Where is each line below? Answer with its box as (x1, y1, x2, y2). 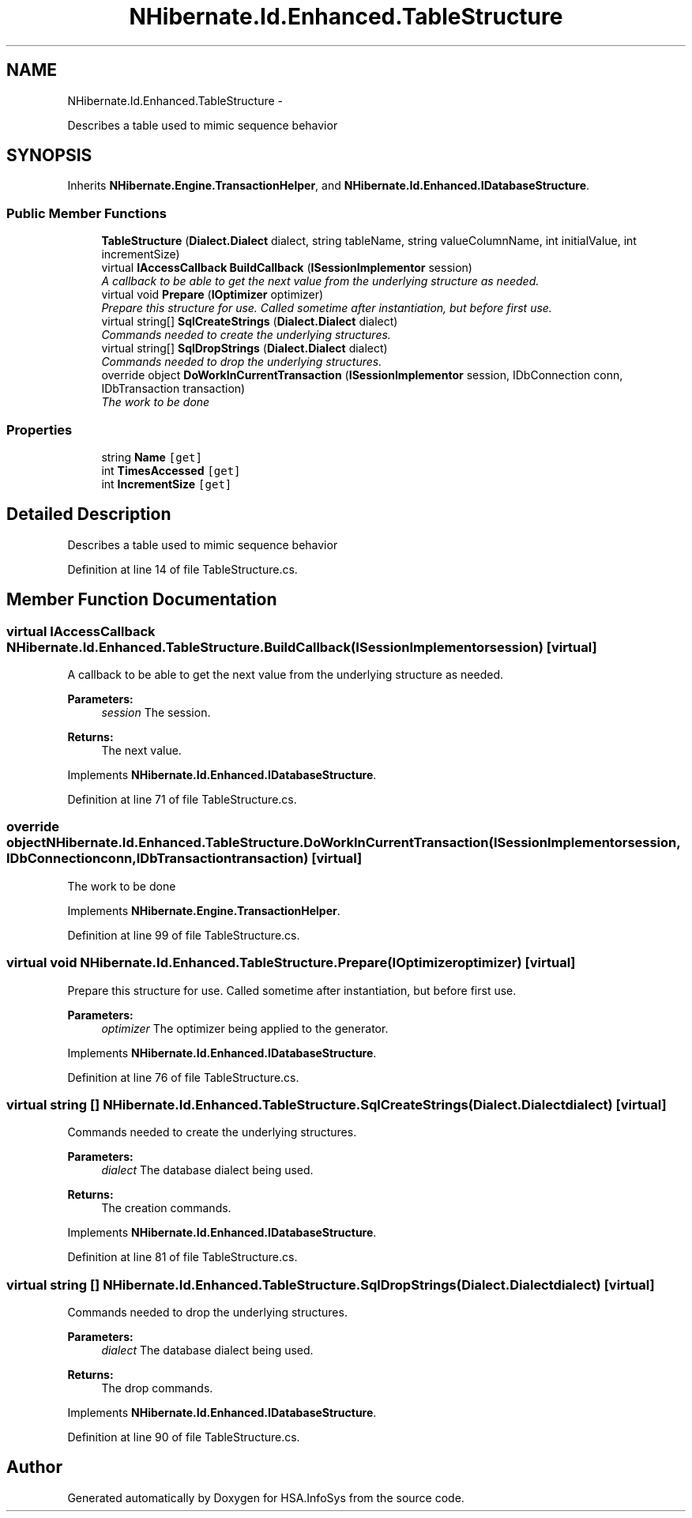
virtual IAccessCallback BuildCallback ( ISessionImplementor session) (101, 261, 472, 275)
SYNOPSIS (6, 145, 92, 166)
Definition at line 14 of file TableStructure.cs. (67, 562, 298, 576)
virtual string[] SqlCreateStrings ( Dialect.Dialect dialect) (101, 315, 398, 329)
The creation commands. (101, 1201, 231, 1215)
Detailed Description (6, 504, 171, 525)
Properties (6, 421, 73, 438)
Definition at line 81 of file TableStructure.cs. (67, 1250, 298, 1264)
